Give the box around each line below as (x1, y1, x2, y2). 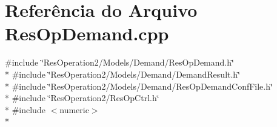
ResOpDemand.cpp (5, 21, 169, 46)
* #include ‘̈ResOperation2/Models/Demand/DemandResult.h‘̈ (5, 67, 241, 80)
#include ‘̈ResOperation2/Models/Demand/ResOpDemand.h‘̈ (5, 56, 234, 69)
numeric (59, 103, 89, 116)
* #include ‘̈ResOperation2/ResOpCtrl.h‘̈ (5, 91, 159, 104)
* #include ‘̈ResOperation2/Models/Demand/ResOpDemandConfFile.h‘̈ (5, 79, 273, 92)
